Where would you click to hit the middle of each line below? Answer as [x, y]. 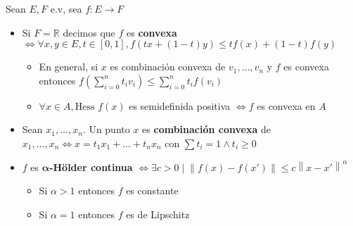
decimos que [89, 32]
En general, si [69, 67]
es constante [152, 190]
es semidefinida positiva [180, 105]
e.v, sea [66, 8]
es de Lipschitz [158, 214]
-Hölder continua [91, 167]
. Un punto [106, 129]
